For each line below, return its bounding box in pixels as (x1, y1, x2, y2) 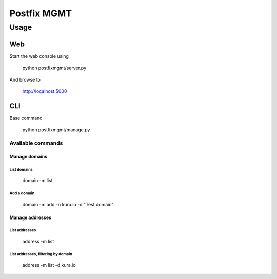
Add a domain (9, 190, 35, 196)
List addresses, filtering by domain (9, 251, 73, 256)
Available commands (9, 139, 63, 146)
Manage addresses (9, 214, 51, 221)
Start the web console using (9, 53, 69, 59)
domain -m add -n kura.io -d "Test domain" (22, 201, 114, 207)
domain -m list (22, 177, 53, 184)
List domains (9, 167, 33, 172)
